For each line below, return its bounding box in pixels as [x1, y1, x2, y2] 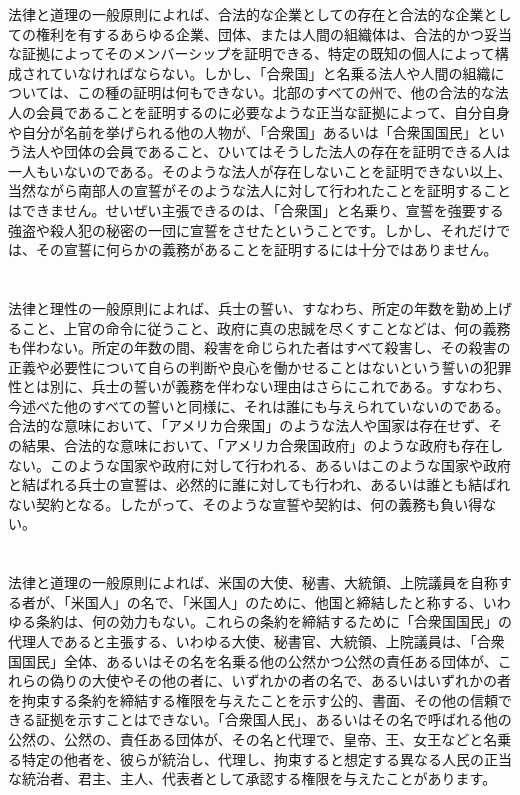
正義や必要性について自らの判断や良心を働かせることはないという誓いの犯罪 [8, 356, 512, 377]
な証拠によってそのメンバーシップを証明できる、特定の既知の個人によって [8, 43, 495, 64]
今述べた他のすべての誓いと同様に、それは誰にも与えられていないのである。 [8, 395, 510, 416]
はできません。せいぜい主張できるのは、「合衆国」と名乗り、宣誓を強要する [8, 199, 504, 220]
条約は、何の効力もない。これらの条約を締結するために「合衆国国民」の [35, 611, 512, 632]
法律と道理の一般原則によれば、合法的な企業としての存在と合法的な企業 [8, 4, 484, 24]
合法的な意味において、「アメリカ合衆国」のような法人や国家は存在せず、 [8, 415, 489, 436]
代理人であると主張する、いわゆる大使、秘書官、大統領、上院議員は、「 [8, 631, 477, 651]
